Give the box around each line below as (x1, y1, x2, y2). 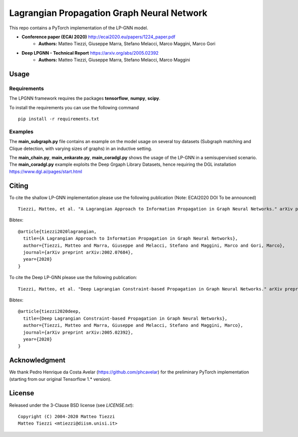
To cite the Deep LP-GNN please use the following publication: (9, 275, 138, 281)
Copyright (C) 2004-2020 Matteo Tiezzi (18, 414, 115, 419)
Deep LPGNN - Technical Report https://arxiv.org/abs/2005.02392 (21, 50, 159, 56)
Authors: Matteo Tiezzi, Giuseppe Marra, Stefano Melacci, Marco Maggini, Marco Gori (38, 41, 216, 47)
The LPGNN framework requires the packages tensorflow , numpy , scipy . (9, 95, 161, 101)
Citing (9, 181, 28, 190)
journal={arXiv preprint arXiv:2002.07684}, (23, 250, 134, 255)
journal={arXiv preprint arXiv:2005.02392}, (23, 329, 134, 335)
